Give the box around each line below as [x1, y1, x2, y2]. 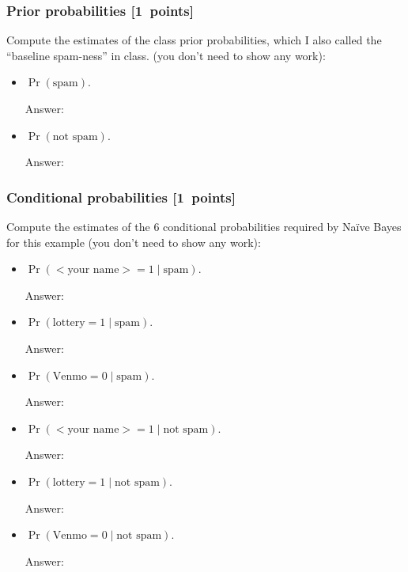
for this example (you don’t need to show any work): [6, 233, 261, 250]
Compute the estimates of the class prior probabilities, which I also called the [6, 32, 382, 48]
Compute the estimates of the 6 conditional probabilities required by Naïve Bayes [6, 218, 402, 234]
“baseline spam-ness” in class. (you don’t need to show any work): [6, 47, 326, 63]
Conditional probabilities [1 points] [6, 187, 236, 206]
